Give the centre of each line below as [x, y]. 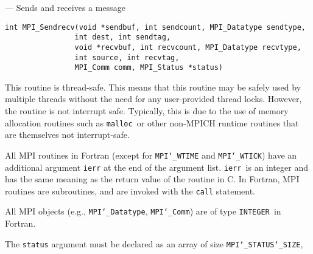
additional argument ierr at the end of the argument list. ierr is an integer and [156, 167]
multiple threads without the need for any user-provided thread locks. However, [153, 99]
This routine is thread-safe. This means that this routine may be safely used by [153, 87]
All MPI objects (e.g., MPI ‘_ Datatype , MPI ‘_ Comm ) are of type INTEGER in [143, 211]
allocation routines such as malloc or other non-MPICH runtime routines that [152, 122]
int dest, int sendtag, [123, 37]
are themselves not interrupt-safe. [67, 135]
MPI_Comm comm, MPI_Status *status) [149, 68]
